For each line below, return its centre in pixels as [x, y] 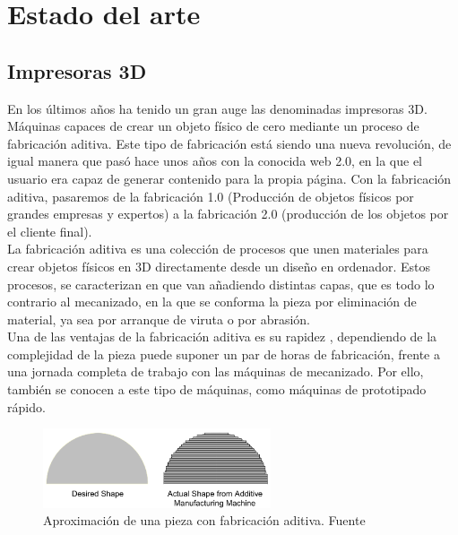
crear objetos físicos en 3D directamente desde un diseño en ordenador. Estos [219, 266]
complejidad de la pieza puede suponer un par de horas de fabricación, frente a [224, 354]
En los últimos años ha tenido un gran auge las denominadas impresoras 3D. [217, 108]
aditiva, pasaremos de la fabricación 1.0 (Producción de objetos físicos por [211, 196]
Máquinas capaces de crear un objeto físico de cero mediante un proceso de [213, 126]
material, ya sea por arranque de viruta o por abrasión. [159, 319]
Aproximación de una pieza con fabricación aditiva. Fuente [204, 520]
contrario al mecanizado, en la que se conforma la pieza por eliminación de [212, 302]
